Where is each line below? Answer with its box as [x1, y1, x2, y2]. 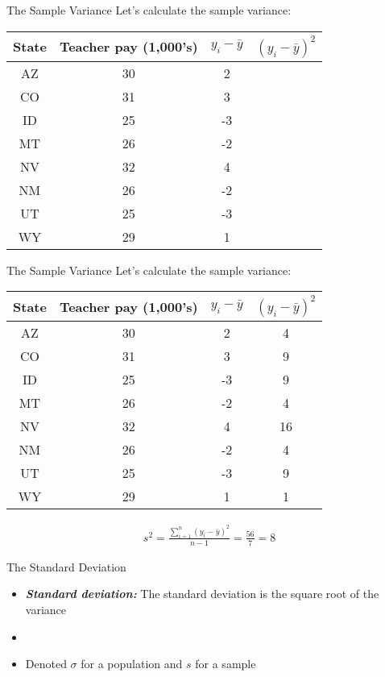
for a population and [81, 655, 183, 672]
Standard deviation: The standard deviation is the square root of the [25, 585, 379, 602]
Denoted [25, 655, 67, 672]
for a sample [195, 655, 256, 672]
